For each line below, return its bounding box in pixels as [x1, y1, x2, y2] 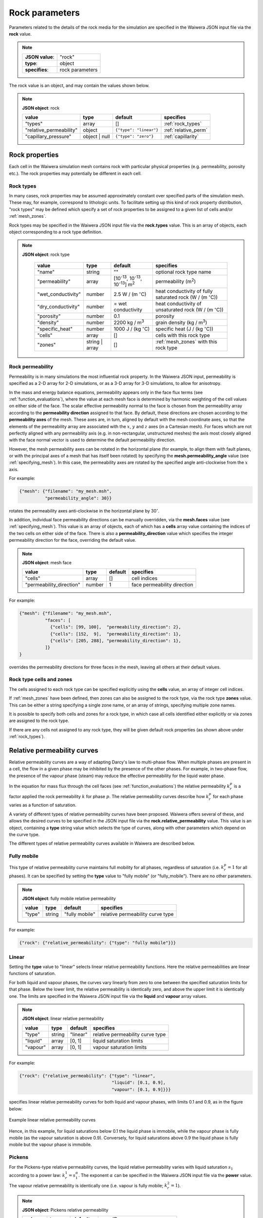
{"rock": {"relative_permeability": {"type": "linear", [19, 1073, 156, 1079]
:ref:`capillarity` [164, 133, 199, 140]
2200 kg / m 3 [113, 318, 145, 326]
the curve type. [9, 831, 40, 837]
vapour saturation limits [93, 1044, 147, 1050]
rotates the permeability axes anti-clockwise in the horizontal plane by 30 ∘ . [9, 507, 160, 514]
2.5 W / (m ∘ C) [113, 290, 147, 297]
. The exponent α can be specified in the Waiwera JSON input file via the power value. [78, 1172, 252, 1178]
